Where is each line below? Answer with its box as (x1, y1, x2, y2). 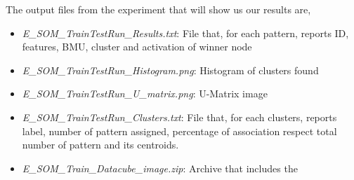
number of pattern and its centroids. (22, 137, 179, 152)
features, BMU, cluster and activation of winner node (22, 39, 252, 54)
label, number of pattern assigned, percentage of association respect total (22, 123, 337, 138)
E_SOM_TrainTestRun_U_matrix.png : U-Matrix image (22, 86, 268, 101)
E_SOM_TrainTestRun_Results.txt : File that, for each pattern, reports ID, (22, 25, 349, 40)
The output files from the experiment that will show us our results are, (6, 2, 311, 16)
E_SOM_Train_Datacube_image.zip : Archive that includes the (22, 160, 298, 175)
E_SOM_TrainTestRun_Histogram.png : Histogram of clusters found (22, 62, 319, 77)
